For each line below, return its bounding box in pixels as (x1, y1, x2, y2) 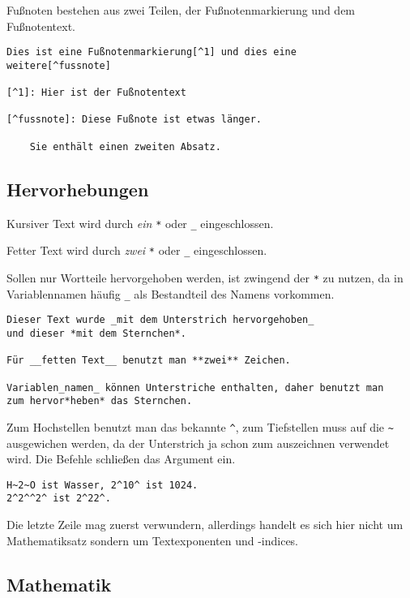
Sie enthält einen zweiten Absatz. (29, 140, 221, 153)
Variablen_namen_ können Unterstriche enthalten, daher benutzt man (6, 381, 384, 394)
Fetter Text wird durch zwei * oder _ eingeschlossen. (6, 242, 267, 259)
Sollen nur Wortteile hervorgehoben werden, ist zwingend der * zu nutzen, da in (6, 269, 404, 286)
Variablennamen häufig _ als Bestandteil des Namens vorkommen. (6, 285, 335, 302)
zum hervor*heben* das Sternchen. (6, 395, 193, 407)
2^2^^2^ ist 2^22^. (6, 493, 111, 505)
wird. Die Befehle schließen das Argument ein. (6, 450, 236, 467)
